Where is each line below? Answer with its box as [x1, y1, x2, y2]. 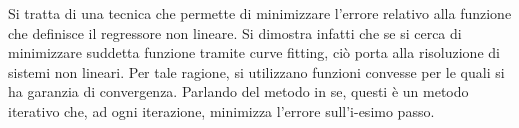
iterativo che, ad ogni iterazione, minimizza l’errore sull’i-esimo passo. [8, 100, 435, 121]
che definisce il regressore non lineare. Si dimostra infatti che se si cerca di [8, 22, 462, 43]
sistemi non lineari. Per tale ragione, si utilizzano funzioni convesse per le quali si [8, 61, 505, 82]
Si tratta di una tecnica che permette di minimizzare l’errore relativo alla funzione [8, 3, 512, 23]
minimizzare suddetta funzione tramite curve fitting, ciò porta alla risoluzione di [8, 42, 500, 63]
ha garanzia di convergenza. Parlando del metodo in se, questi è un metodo [8, 81, 469, 102]
